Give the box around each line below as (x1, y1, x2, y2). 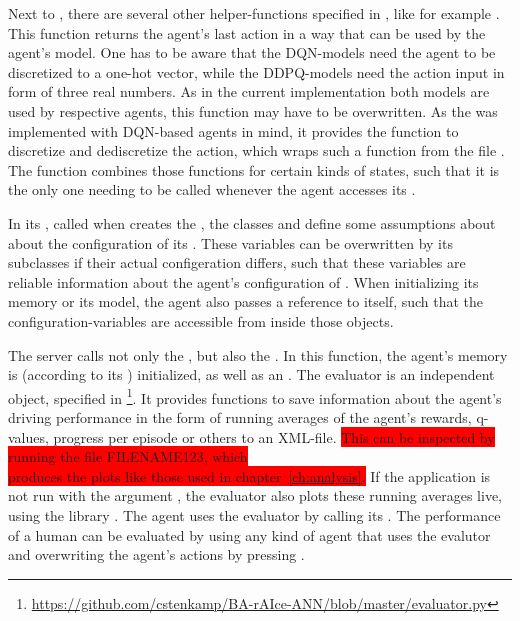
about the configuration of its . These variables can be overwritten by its (8, 232, 453, 253)
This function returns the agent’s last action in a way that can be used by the (8, 22, 486, 43)
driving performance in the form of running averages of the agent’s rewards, (8, 406, 472, 427)
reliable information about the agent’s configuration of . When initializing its (8, 271, 479, 292)
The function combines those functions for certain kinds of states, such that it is (8, 159, 500, 180)
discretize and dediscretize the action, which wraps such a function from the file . (8, 140, 505, 161)
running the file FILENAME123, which (8, 446, 248, 467)
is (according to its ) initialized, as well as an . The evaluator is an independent (8, 364, 495, 385)
